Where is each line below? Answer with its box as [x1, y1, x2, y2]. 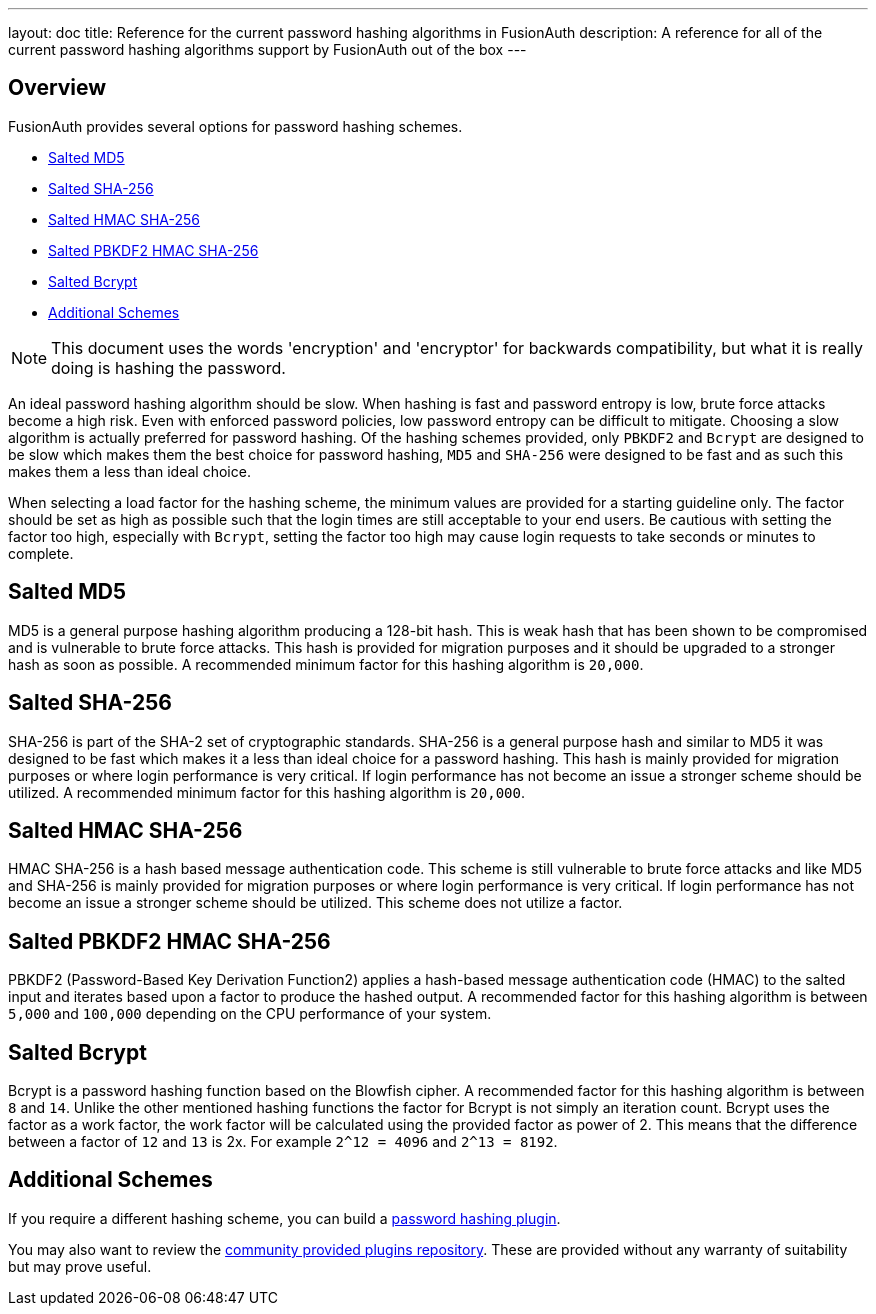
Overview [8, 75, 107, 101]
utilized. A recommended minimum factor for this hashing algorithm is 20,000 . [8, 783, 525, 801]
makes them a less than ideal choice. [8, 462, 251, 480]
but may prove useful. [8, 1257, 152, 1275]
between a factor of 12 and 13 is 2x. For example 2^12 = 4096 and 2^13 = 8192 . [8, 1133, 558, 1151]
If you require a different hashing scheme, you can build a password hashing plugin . [8, 1209, 561, 1227]
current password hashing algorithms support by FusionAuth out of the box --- [8, 41, 527, 58]
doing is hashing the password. [51, 357, 286, 378]
